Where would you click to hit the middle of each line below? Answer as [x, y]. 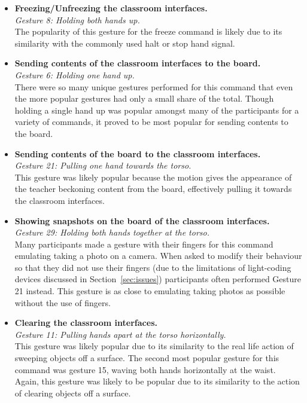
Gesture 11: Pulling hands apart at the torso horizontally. [120, 334]
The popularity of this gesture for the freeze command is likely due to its [148, 31]
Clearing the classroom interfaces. [86, 323]
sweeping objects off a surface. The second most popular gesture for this [147, 358]
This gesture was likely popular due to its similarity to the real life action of [154, 346]
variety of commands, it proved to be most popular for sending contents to [151, 122]
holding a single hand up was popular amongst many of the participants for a [157, 110]
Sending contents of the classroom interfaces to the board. [138, 63]
